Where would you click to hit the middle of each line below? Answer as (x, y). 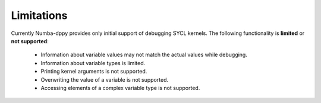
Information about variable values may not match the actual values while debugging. (144, 55)
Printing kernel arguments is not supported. (94, 72)
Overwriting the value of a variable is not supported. (105, 79)
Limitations (39, 15)
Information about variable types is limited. (93, 63)
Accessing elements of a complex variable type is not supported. (120, 88)
